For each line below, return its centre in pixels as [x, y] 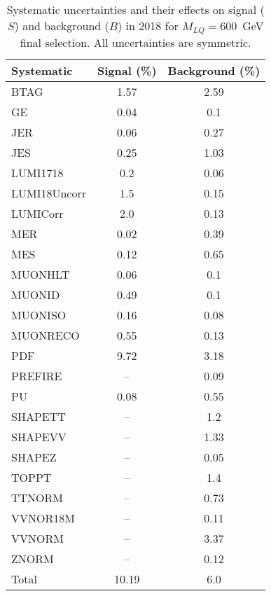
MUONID [36, 294]
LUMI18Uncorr [49, 193]
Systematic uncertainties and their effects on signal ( [135, 9]
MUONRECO [46, 335]
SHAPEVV [39, 436]
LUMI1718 [37, 172]
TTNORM [37, 497]
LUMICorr [37, 213]
